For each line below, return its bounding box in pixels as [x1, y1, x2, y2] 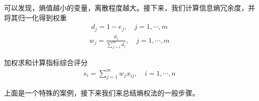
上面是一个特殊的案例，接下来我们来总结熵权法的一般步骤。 [4, 88, 199, 98]
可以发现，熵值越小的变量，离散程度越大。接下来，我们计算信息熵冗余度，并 [4, 2, 255, 12]
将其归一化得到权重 [4, 12, 67, 22]
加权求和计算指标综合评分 [4, 57, 88, 68]
